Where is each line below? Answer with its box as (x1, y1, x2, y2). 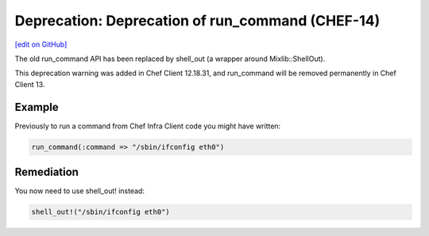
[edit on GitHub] (14, 40, 68, 49)
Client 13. (14, 79, 45, 89)
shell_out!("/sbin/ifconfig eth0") (31, 207, 170, 217)
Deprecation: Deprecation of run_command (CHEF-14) (14, 12, 381, 29)
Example (14, 100, 59, 114)
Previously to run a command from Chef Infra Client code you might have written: (14, 121, 281, 131)
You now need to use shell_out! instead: (14, 186, 145, 196)
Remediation (14, 166, 79, 179)
